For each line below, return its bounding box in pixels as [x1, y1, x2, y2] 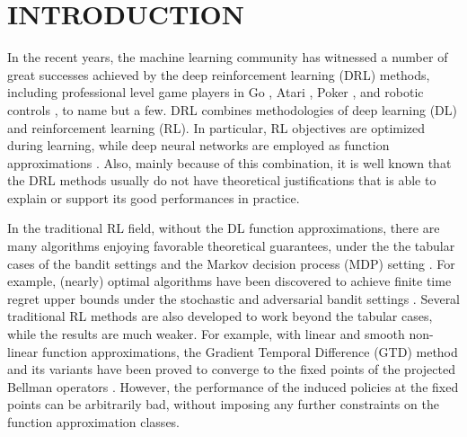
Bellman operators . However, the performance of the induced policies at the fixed [7, 377, 459, 396]
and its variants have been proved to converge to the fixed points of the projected [7, 360, 455, 379]
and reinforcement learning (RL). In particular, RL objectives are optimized [7, 118, 426, 137]
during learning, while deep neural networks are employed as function [7, 136, 390, 155]
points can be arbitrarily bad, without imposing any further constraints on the [7, 395, 439, 414]
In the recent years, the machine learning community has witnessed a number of [7, 48, 448, 67]
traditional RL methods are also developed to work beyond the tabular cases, [7, 307, 433, 326]
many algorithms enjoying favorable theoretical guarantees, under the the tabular [7, 236, 455, 255]
